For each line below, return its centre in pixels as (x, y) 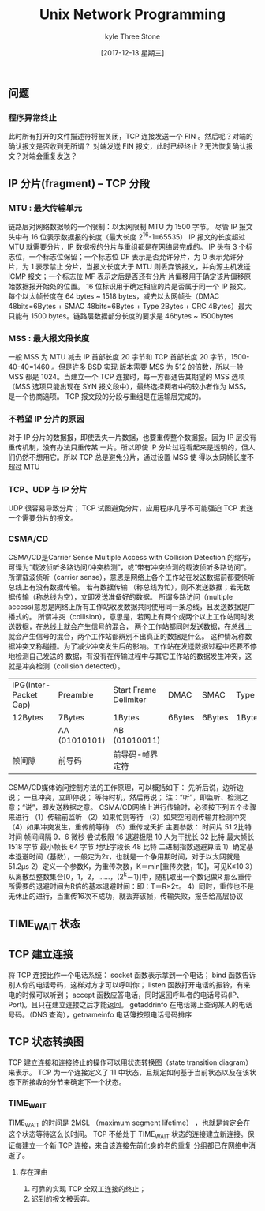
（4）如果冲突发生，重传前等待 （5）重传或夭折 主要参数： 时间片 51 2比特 (130, 826)
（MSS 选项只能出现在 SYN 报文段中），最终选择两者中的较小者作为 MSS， (129, 386)
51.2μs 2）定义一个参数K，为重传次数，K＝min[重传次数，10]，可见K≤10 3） (132, 866)
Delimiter (130, 699)
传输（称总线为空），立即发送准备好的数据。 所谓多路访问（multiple (124, 596)
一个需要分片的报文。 (43, 518)
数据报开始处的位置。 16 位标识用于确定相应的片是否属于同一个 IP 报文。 (132, 286)
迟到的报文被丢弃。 (63, 1198)
